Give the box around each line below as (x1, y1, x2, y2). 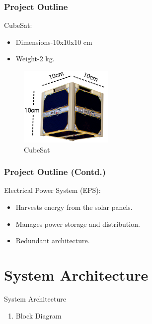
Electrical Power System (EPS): (4, 185, 101, 195)
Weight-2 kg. (15, 53, 55, 64)
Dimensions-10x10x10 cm (15, 36, 92, 47)
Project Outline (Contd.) (4, 165, 106, 178)
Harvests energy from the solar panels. (15, 202, 133, 212)
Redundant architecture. (15, 235, 90, 246)
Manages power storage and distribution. (15, 218, 140, 229)
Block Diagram (15, 310, 62, 321)
